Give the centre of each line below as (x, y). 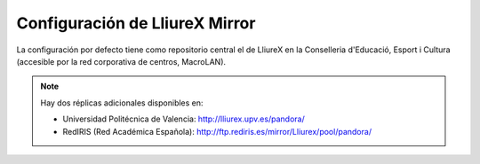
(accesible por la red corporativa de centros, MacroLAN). (121, 61)
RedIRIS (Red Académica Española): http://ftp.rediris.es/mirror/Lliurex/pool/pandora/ (217, 131)
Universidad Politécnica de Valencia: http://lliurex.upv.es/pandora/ (184, 119)
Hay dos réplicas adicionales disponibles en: (122, 103)
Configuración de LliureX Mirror (136, 23)
